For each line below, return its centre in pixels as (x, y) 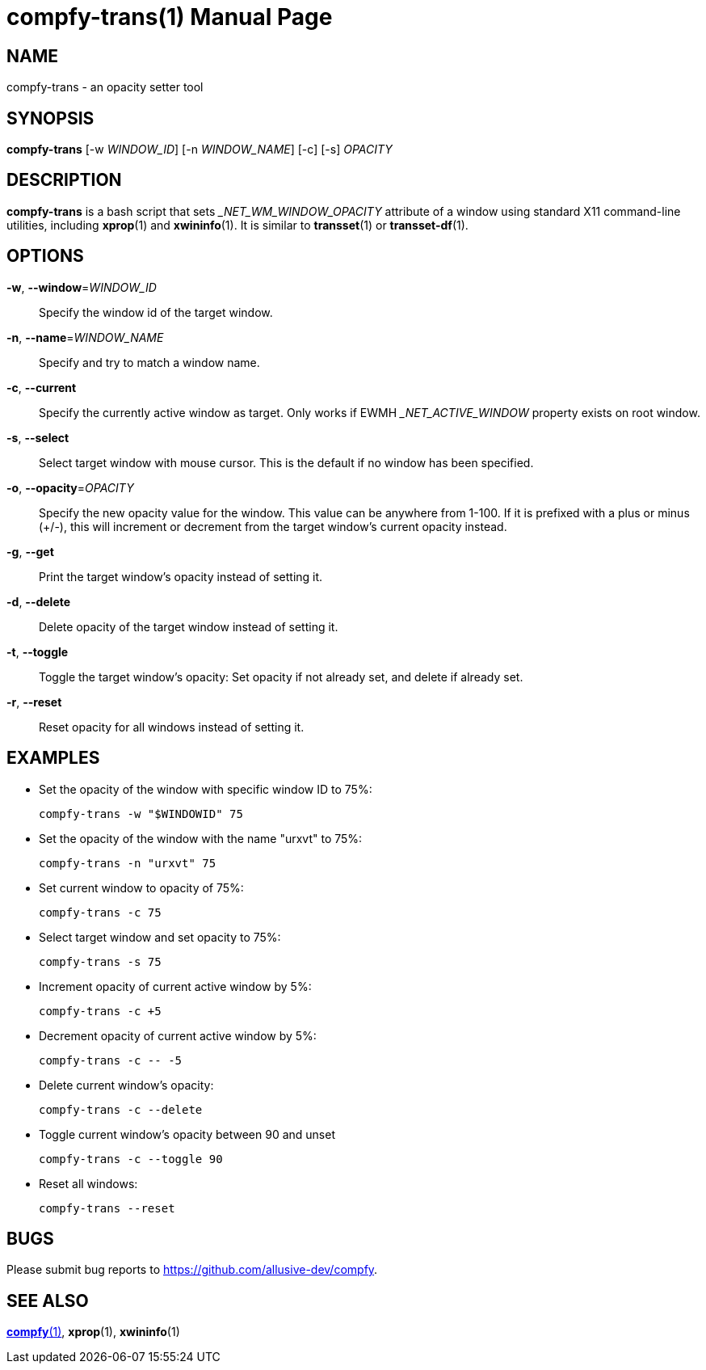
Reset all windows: (88, 1183)
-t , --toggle (38, 651)
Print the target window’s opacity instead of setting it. (181, 576)
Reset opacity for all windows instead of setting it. (172, 727)
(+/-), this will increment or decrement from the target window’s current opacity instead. (273, 526)
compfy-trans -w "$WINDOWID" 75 (141, 814)
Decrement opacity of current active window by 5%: (178, 1035)
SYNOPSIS (50, 118)
